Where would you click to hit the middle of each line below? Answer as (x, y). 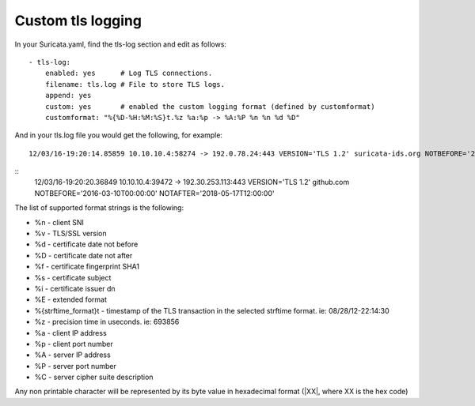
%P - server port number (75, 366)
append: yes (68, 96)
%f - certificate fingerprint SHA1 (87, 267)
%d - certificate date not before (86, 244)
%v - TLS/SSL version (70, 234)
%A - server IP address (72, 355)
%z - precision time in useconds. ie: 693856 (107, 322)
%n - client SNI (59, 222)
